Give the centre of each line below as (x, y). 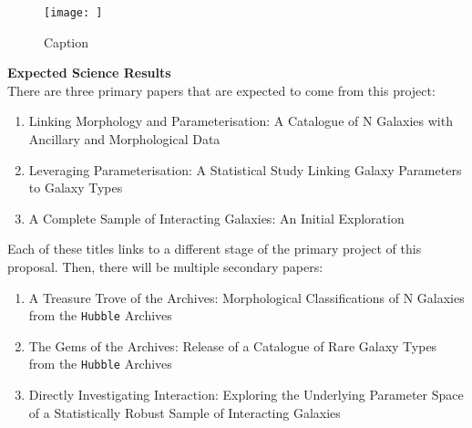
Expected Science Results (89, 73)
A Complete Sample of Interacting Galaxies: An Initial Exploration (216, 218)
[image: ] (73, 13)
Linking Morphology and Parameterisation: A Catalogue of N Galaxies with (241, 121)
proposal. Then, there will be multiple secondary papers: (165, 266)
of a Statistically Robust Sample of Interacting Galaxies (185, 412)
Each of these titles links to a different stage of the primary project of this (215, 249)
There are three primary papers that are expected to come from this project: (221, 90)
